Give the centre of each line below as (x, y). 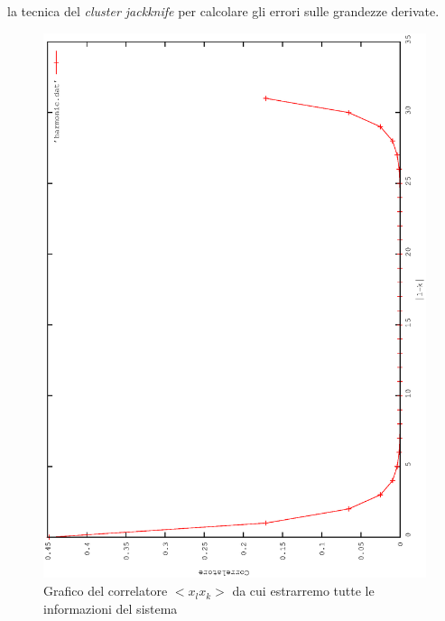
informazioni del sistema (111, 608)
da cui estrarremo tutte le (303, 591)
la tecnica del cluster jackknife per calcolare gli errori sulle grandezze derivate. (223, 11)
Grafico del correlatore (106, 591)
